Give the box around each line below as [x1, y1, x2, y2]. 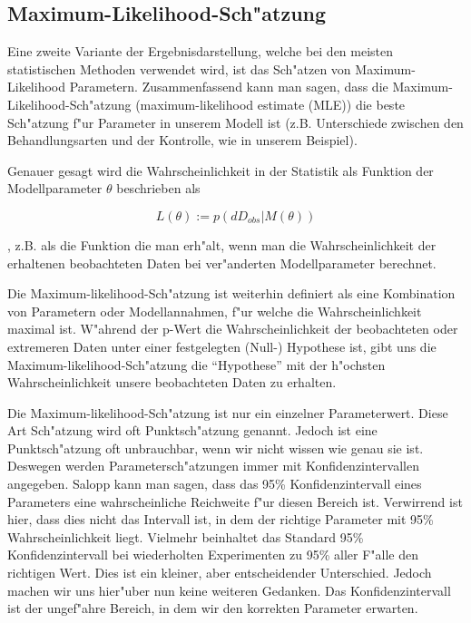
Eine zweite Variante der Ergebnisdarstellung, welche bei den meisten [7, 42, 394, 61]
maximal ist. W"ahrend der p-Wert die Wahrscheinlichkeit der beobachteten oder [7, 319, 458, 338]
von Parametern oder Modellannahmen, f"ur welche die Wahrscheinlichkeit [7, 301, 422, 320]
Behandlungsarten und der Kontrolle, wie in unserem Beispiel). [7, 131, 358, 150]
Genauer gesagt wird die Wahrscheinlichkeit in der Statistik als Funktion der [7, 161, 434, 180]
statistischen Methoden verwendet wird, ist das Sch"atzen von [7, 59, 351, 78]
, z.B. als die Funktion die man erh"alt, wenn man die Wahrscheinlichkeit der [7, 235, 437, 254]
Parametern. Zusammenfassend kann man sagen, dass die [69, 77, 388, 96]
